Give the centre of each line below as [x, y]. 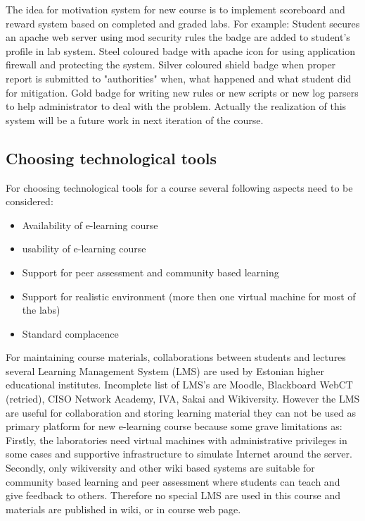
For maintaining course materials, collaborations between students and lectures [176, 357]
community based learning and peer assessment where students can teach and [173, 481]
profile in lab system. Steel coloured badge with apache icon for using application [180, 50]
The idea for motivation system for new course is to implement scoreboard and [175, 9]
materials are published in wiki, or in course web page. [123, 509]
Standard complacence [70, 333]
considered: [30, 201]
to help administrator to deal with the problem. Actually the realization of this [176, 106]
